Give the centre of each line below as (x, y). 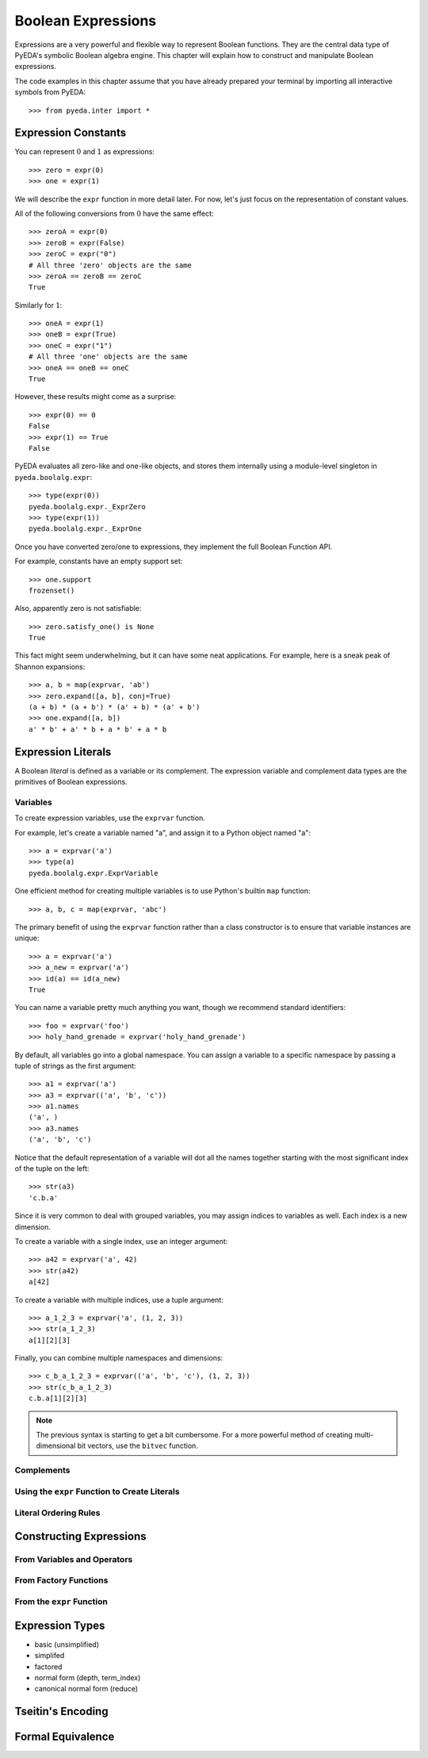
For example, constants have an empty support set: (99, 561)
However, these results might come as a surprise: (96, 397)
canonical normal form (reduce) (86, 1689)
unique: (27, 938)
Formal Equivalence (65, 1737)
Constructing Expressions (80, 1536)
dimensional (56, 1446)
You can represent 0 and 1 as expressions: (84, 152)
